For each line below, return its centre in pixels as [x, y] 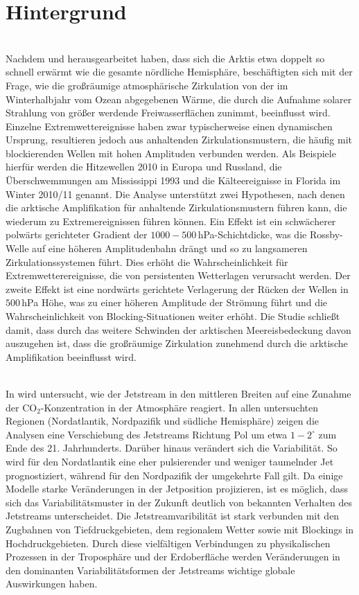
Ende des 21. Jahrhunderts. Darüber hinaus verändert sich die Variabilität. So [172, 448]
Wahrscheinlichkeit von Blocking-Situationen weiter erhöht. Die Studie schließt [173, 316]
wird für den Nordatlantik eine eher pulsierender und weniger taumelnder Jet [170, 461]
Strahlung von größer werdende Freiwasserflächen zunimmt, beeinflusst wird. [168, 113]
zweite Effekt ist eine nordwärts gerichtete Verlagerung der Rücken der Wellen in [177, 288]
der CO [21, 407]
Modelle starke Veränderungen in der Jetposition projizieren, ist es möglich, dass [177, 489]
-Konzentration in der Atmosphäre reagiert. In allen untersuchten [179, 407]
